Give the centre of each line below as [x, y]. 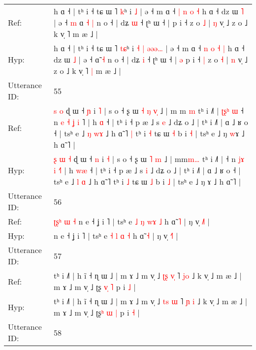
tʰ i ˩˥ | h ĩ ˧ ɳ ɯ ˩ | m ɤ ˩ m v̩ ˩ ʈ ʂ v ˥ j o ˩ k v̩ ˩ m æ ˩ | [148, 275]
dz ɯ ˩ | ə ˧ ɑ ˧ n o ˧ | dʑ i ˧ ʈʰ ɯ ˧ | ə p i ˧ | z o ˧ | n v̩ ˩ [151, 59]
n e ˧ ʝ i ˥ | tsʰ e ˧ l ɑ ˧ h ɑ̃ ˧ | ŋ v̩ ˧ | [116, 236]
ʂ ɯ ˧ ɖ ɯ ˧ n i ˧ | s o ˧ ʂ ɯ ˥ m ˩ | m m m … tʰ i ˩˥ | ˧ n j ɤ [149, 159]
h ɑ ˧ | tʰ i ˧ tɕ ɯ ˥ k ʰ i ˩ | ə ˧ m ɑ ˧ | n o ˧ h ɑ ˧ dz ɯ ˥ [149, 11]
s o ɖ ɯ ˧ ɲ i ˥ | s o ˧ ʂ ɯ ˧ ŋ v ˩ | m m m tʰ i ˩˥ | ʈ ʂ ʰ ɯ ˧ [149, 111]
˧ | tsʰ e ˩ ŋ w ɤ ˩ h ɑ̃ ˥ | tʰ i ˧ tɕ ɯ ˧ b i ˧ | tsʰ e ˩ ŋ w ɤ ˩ [149, 133]
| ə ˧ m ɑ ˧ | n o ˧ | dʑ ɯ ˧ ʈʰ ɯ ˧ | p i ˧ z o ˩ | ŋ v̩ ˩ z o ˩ [151, 22]
